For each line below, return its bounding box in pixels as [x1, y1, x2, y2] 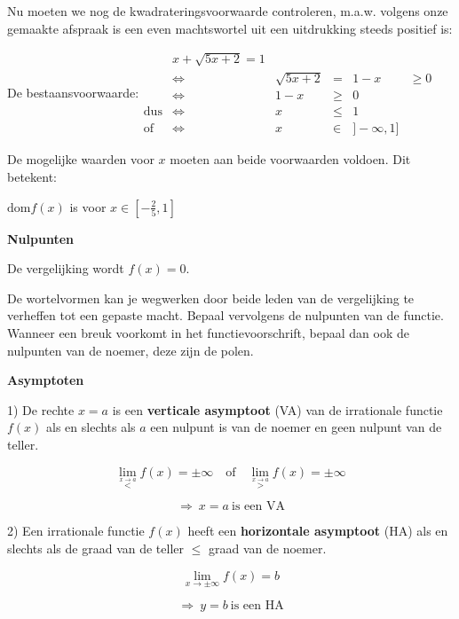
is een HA [230, 599, 284, 612]
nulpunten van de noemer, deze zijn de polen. [7, 341, 254, 359]
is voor [69, 197, 107, 215]
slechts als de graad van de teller [7, 538, 184, 557]
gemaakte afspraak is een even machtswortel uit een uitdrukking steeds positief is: [7, 19, 453, 37]
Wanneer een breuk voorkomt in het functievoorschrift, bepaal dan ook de [7, 324, 409, 341]
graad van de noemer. [208, 538, 327, 557]
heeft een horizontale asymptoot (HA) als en [187, 521, 448, 540]
